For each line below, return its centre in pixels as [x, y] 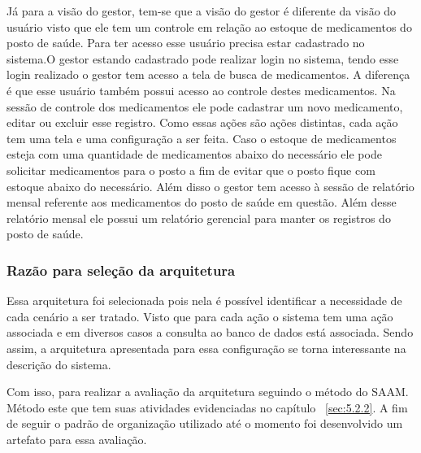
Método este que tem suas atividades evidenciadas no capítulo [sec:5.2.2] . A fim [207, 407]
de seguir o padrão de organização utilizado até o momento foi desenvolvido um [205, 423]
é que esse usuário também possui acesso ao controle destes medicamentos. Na [201, 90]
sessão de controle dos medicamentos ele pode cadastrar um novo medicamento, [205, 106]
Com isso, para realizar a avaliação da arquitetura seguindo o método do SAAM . [208, 392]
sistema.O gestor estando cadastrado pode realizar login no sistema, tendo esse [203, 58]
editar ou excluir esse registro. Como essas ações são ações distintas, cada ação [202, 122]
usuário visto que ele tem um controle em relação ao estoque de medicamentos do [209, 26]
